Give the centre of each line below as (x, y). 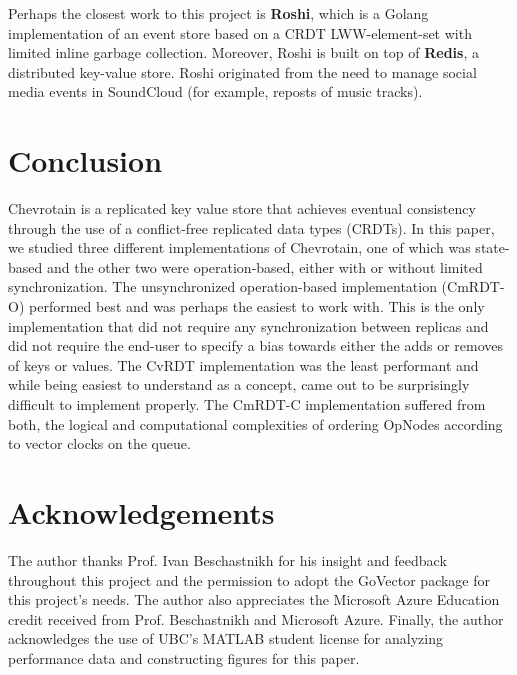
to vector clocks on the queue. (99, 443)
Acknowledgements (141, 512)
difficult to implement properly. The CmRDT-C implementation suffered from (247, 404)
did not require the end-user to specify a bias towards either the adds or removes (255, 345)
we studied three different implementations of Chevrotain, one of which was (239, 247)
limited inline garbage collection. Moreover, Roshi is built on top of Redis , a (244, 52)
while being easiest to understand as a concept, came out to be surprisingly (239, 384)
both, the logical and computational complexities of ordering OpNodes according (255, 423)
